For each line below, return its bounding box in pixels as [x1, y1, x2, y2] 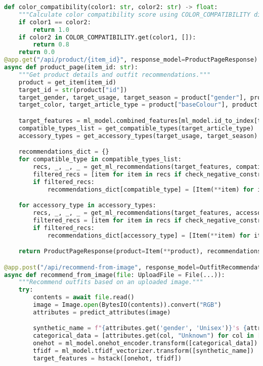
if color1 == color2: [18, 18, 91, 26]
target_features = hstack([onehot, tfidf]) [33, 354, 182, 362]
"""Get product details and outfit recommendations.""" [18, 71, 211, 78]
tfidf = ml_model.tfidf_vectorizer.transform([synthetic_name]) [33, 347, 254, 355]
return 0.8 [33, 41, 69, 49]
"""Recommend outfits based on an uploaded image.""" [18, 279, 203, 286]
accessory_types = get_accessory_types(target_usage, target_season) [18, 132, 258, 140]
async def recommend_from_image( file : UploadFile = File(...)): [4, 271, 225, 279]
